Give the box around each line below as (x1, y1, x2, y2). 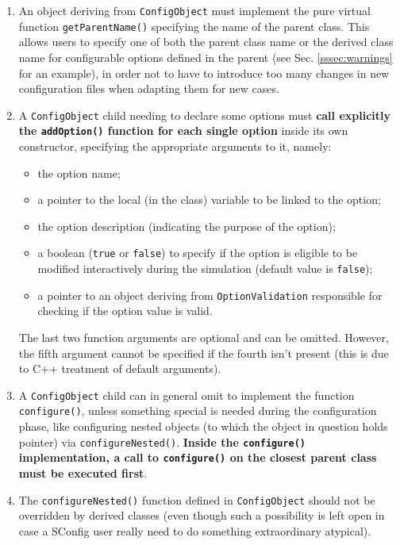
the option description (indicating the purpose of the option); (37, 217, 336, 234)
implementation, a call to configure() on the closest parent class (18, 449, 377, 466)
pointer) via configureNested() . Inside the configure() (18, 433, 306, 450)
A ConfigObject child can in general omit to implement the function (18, 386, 355, 403)
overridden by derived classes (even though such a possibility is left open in (18, 507, 385, 524)
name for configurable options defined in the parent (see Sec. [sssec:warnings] (18, 48, 393, 65)
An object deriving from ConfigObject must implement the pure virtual (18, 2, 371, 18)
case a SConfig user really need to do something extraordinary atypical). (18, 522, 371, 539)
